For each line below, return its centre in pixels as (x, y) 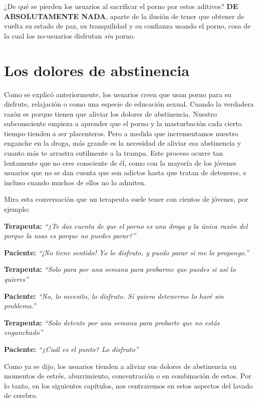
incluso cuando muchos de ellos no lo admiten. (75, 182)
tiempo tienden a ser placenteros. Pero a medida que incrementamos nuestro (121, 133)
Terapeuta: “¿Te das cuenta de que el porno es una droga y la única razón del (126, 226)
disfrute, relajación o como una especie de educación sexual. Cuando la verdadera (129, 104)
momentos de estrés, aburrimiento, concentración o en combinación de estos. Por (128, 376)
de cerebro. (21, 395)
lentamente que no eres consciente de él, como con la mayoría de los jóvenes (120, 162)
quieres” (16, 279)
